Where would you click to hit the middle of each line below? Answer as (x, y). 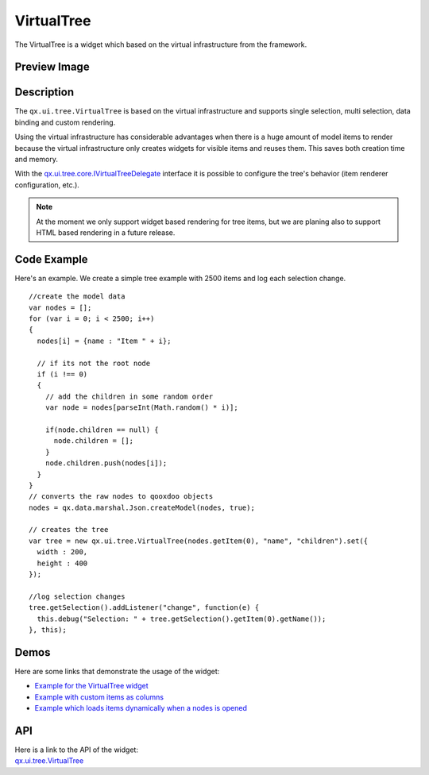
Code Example (51, 259)
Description (44, 93)
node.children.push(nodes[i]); (106, 463)
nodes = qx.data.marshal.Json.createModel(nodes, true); (142, 507)
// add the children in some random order (129, 396)
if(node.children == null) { (102, 430)
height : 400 (62, 563)
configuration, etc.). (47, 185)
